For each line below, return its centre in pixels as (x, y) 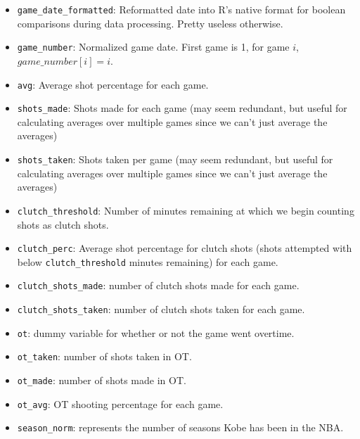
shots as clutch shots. (63, 224)
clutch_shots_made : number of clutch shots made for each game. (158, 285)
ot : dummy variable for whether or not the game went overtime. (156, 332)
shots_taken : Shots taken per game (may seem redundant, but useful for (175, 159)
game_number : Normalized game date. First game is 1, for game (153, 47)
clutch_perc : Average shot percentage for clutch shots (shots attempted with (185, 248)
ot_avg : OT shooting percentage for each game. (120, 403)
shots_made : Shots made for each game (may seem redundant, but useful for (182, 108)
